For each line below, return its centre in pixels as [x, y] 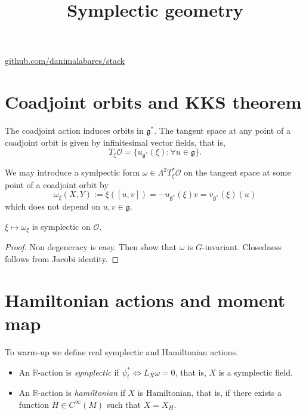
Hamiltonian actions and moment [145, 299]
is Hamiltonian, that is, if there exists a [209, 393]
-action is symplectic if [78, 372]
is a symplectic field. [256, 372]
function [34, 404]
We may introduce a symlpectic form [72, 172]
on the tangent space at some [237, 172]
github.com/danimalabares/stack [65, 61]
